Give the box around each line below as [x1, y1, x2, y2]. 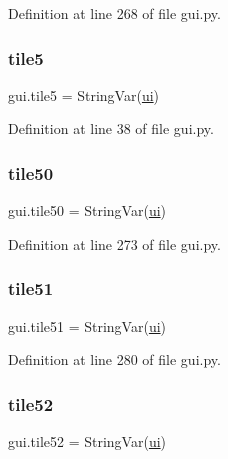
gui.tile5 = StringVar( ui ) [8, 84, 160, 105]
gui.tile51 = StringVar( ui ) [8, 315, 167, 336]
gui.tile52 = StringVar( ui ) [8, 431, 167, 452]
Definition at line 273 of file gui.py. [8, 233, 221, 254]
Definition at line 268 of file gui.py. [8, 3, 221, 23]
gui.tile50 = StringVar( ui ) [8, 200, 167, 221]
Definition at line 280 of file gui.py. [8, 349, 221, 370]
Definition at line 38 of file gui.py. [8, 118, 214, 139]
